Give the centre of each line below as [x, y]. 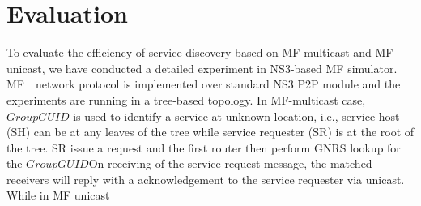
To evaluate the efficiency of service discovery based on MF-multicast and [189, 52]
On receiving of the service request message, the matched [230, 163]
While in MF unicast [58, 195]
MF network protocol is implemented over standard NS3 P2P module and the [204, 84]
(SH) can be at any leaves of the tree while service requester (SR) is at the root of [210, 132]
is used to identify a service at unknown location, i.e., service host [236, 116]
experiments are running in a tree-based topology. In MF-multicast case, [186, 99]
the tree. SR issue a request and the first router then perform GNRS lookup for [204, 147]
